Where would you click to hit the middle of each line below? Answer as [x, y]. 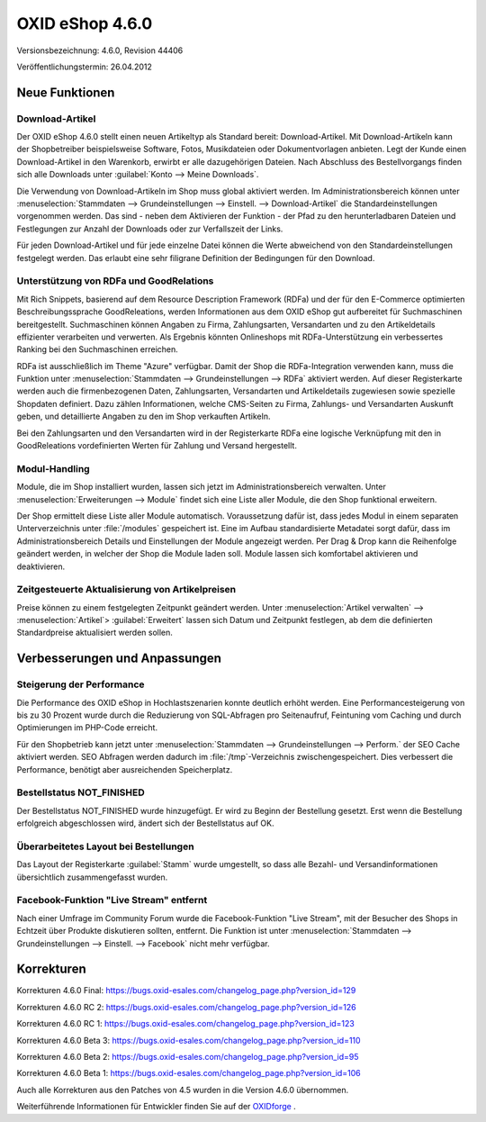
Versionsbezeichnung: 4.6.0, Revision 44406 [100, 50]
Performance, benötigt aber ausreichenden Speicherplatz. [125, 769]
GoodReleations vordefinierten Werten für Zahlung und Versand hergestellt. [157, 446]
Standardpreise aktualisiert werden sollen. [94, 633]
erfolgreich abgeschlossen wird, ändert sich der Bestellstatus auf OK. [145, 823]
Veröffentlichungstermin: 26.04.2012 [85, 67]
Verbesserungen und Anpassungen [119, 659]
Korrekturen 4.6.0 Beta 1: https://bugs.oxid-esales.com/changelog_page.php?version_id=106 [189, 1073]
